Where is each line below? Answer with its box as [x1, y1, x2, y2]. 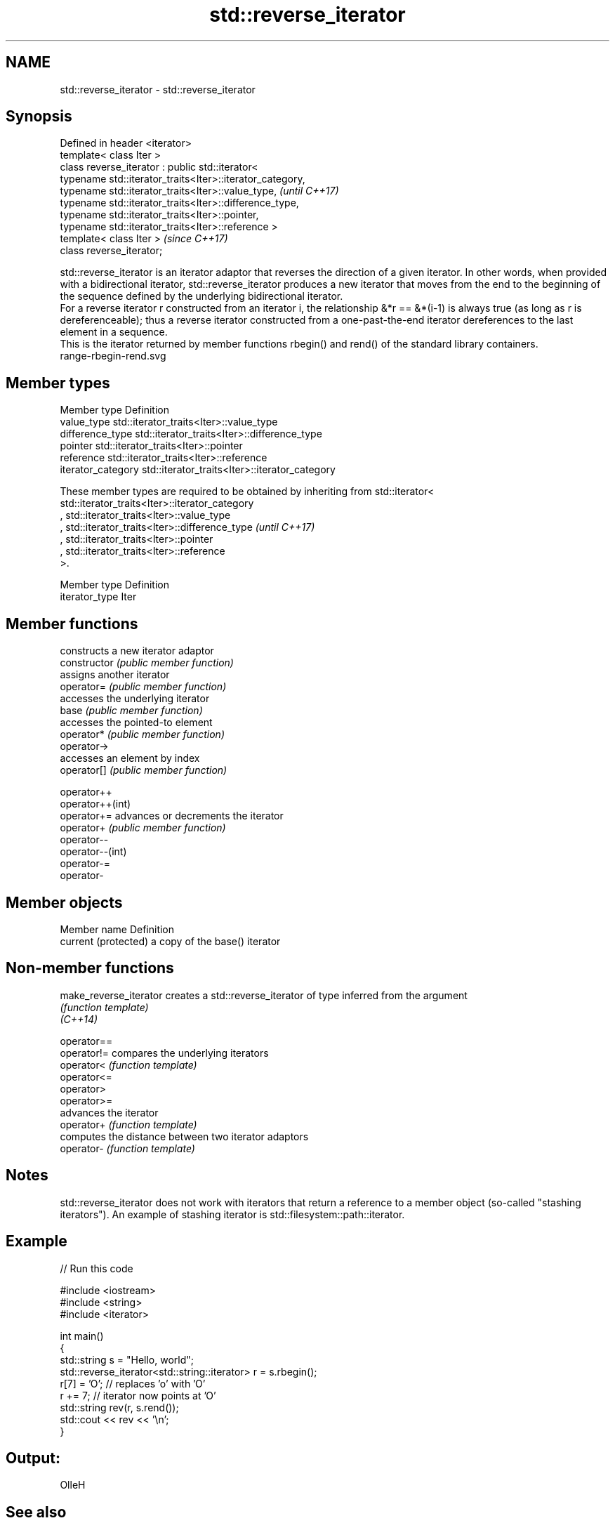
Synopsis [6, 107, 72, 126]
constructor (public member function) [60, 657, 234, 669]
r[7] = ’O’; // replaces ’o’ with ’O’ [60, 1377, 206, 1390]
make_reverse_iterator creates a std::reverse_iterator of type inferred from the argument [60, 989, 468, 1001]
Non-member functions [6, 959, 174, 977]
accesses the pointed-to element [60, 716, 213, 729]
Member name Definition [60, 923, 175, 935]
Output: [6, 1449, 60, 1467]
